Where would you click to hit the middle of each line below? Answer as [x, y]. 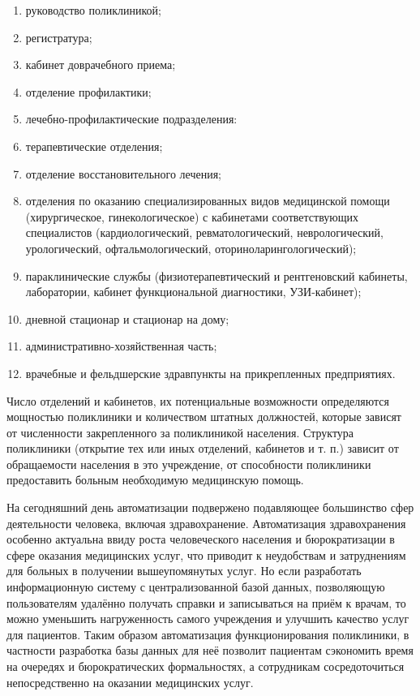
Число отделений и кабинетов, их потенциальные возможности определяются [198, 400]
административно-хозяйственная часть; [121, 346]
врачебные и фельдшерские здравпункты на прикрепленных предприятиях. [210, 373]
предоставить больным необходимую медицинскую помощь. [155, 480]
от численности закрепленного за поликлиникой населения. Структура [180, 432]
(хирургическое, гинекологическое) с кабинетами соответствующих [192, 216]
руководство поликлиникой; [93, 10]
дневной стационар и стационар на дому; [127, 318]
